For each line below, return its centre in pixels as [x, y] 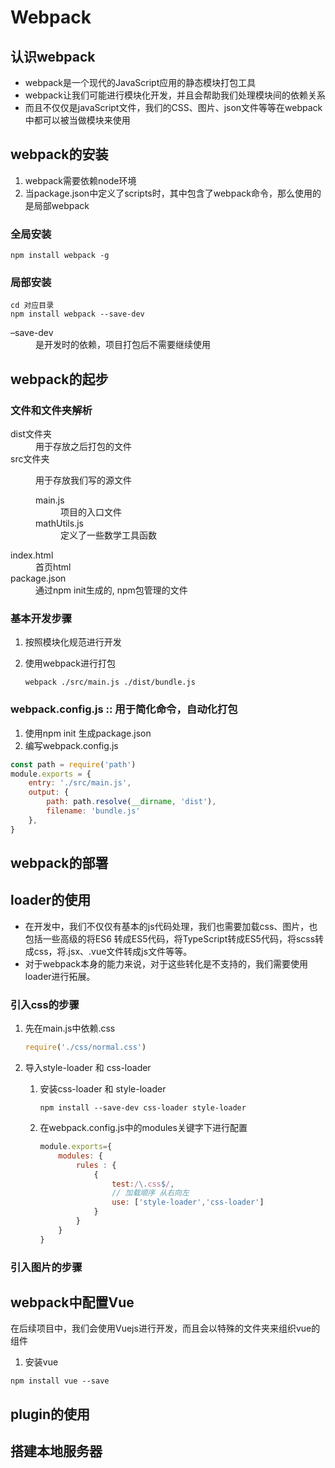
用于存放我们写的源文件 [83, 480]
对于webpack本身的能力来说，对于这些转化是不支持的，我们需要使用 [166, 963]
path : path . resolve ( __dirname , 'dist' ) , [131, 802]
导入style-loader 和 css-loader [88, 1068]
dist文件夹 [31, 434]
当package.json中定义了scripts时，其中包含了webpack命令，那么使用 [168, 193]
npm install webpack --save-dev [77, 314]
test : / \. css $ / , [143, 1184]
